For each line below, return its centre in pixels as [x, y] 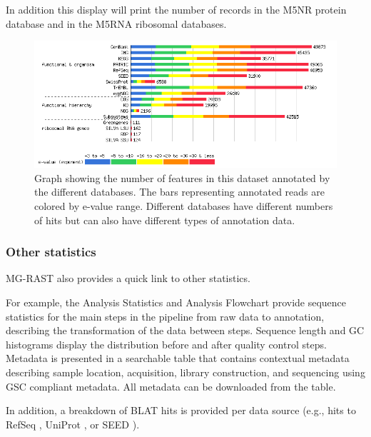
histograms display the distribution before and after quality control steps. [166, 344]
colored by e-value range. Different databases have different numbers [184, 205]
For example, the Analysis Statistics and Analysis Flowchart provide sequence [176, 302]
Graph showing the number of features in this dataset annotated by [182, 177]
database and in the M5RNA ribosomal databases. [116, 23]
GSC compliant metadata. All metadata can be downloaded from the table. [171, 386]
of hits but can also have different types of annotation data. [165, 220]
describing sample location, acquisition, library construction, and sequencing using [185, 372]
